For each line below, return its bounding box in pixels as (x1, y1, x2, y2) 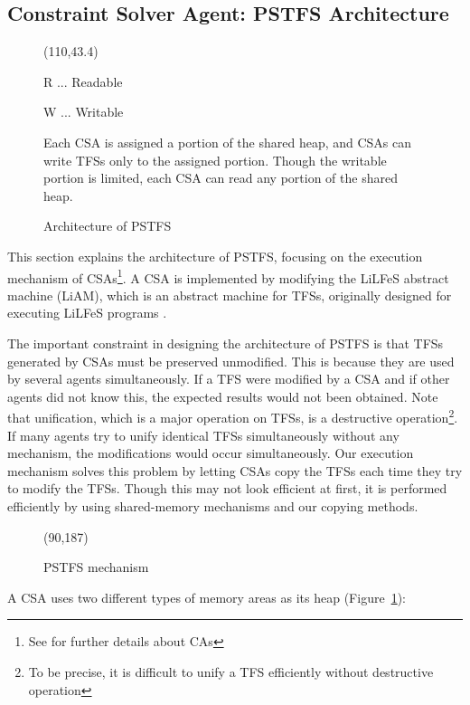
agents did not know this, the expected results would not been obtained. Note (7, 386, 438, 405)
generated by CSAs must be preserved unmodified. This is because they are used (7, 351, 455, 370)
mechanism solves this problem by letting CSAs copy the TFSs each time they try (7, 461, 463, 480)
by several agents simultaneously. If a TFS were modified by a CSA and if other (7, 369, 450, 388)
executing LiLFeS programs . (7, 303, 167, 322)
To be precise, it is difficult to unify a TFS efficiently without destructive (28, 662, 434, 681)
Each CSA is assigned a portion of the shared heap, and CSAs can (43, 132, 412, 151)
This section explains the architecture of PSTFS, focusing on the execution (7, 246, 423, 265)
